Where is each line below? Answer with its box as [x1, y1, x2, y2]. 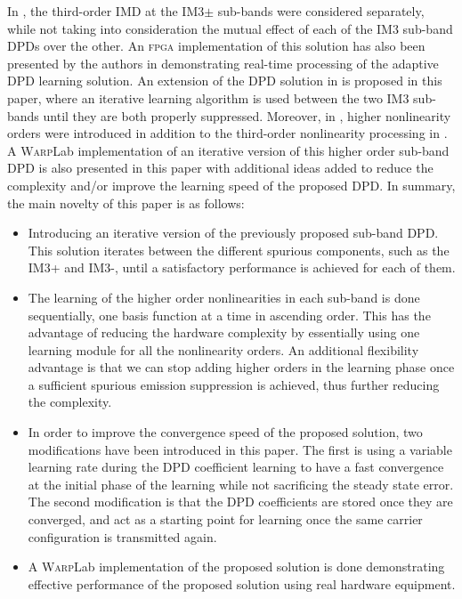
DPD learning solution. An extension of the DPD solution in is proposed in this [7, 71, 442, 90]
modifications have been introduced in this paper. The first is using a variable [28, 440, 452, 458]
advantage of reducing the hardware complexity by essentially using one [28, 323, 420, 342]
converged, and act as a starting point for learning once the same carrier [28, 510, 423, 529]
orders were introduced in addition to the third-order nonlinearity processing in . [7, 124, 448, 142]
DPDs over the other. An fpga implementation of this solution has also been [7, 36, 426, 55]
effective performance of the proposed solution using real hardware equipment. [28, 574, 456, 593]
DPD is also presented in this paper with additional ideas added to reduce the [7, 158, 434, 177]
